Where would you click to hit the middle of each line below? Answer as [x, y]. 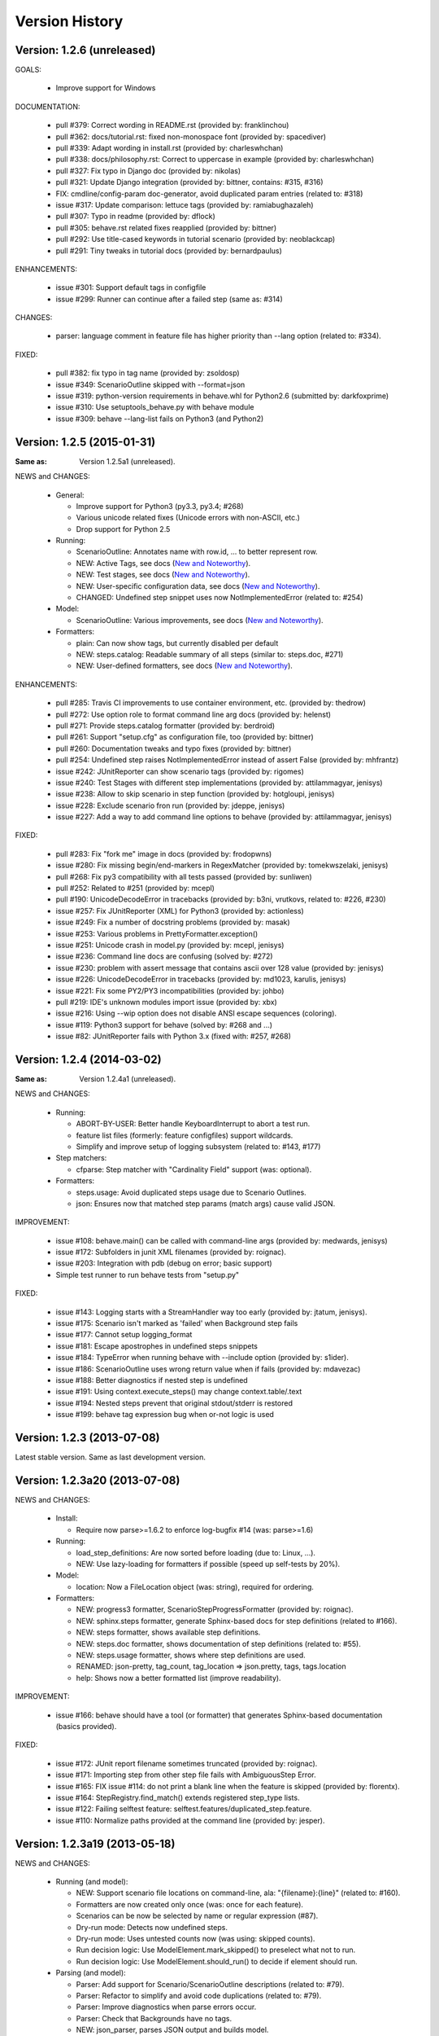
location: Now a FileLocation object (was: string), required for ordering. [195, 1586]
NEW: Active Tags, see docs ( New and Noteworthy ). [163, 563]
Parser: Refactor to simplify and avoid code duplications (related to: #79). [199, 1995]
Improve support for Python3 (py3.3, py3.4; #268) [160, 506]
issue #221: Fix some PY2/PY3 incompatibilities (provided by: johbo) [170, 990]
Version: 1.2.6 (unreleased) [85, 50]
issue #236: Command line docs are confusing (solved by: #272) [164, 956]
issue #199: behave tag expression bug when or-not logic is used [165, 1415]
